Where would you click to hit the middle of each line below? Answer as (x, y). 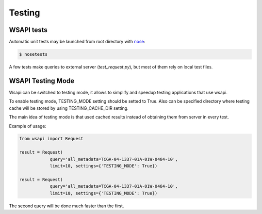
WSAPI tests (28, 30)
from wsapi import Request (51, 139)
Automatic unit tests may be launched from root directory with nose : (77, 42)
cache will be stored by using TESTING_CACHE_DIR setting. (69, 108)
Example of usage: (28, 126)
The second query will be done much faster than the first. (66, 206)
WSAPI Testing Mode (42, 81)
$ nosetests (33, 54)
